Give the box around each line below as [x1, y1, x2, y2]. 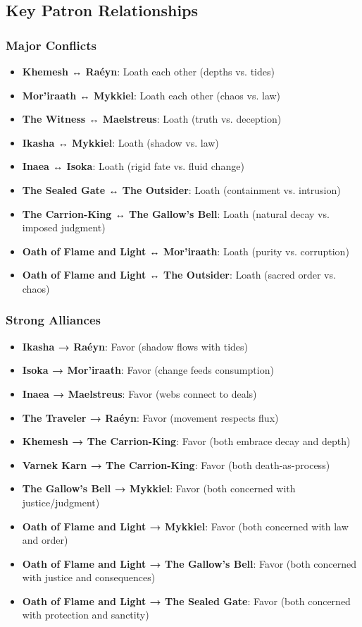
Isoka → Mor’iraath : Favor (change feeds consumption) [22, 363, 274, 377]
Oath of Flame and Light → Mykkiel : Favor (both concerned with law [22, 518, 349, 533]
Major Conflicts [6, 36, 96, 54]
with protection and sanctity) [22, 607, 149, 622]
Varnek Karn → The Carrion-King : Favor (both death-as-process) [22, 457, 330, 472]
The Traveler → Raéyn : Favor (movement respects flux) [22, 410, 279, 425]
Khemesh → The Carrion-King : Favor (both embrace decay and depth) [22, 434, 351, 449]
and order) [22, 532, 68, 547]
